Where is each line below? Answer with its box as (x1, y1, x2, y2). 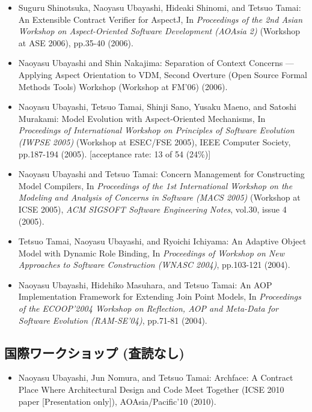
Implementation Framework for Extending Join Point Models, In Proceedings (18, 290, 301, 303)
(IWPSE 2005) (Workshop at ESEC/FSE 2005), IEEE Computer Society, (18, 135, 291, 148)
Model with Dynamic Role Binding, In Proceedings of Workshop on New (18, 246, 285, 259)
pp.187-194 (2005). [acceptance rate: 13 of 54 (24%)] (18, 147, 211, 160)
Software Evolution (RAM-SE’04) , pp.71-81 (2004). (18, 314, 207, 326)
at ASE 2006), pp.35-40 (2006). (18, 36, 133, 49)
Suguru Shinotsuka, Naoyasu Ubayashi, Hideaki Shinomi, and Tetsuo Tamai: (18, 1, 301, 13)
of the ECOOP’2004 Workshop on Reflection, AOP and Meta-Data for (18, 302, 279, 315)
